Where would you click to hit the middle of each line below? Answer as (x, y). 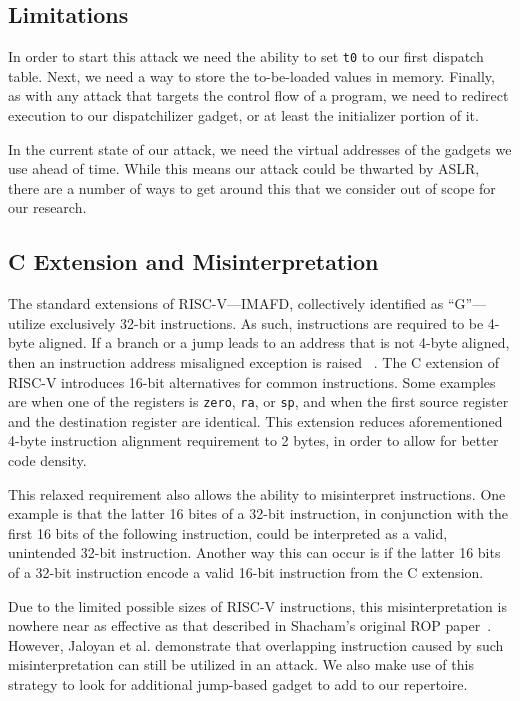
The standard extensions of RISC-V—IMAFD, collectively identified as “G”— (247, 303)
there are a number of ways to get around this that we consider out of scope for (252, 187)
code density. (47, 460)
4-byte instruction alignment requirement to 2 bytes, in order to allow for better (253, 440)
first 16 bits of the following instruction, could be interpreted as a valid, (228, 532)
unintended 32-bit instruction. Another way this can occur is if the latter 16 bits (254, 552)
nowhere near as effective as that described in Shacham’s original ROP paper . (250, 625)
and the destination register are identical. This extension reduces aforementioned (255, 420)
